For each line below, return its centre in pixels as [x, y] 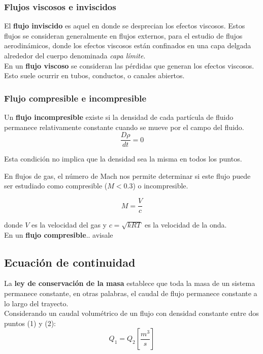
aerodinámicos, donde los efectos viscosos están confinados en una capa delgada [128, 45]
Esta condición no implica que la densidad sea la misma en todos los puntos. [123, 159]
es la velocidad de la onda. [186, 225]
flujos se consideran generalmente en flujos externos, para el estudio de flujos [123, 35]
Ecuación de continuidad [70, 262]
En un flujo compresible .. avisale [59, 234]
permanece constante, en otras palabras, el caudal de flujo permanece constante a [131, 293]
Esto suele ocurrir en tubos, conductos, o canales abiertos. [94, 75]
